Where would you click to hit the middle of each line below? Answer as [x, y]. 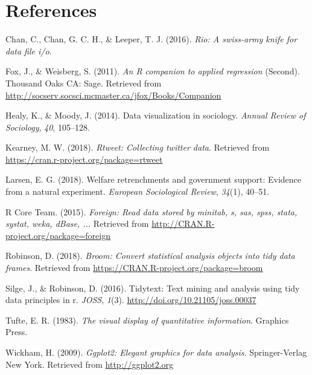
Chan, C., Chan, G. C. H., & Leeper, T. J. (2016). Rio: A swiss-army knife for [151, 39]
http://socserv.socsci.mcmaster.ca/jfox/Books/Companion [113, 95]
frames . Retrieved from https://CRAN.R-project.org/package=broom [134, 268]
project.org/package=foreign [58, 235]
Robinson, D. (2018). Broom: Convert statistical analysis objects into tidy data [150, 256]
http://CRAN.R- [183, 223]
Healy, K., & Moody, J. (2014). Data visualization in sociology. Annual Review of [156, 115]
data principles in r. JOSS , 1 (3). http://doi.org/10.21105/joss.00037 [131, 300]
